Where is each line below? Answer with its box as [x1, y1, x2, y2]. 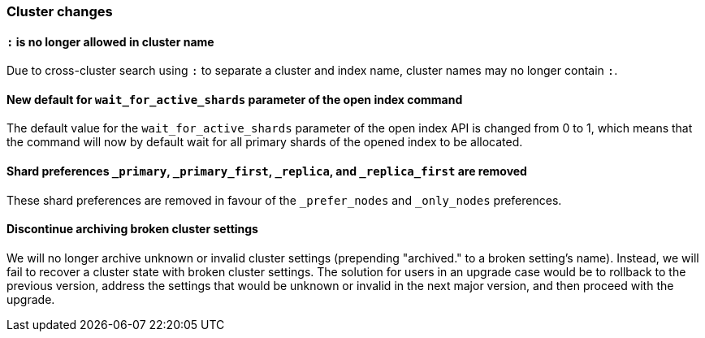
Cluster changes [6, 3, 113, 19]
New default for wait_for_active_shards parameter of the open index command [6, 92, 463, 106]
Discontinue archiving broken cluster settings [6, 222, 258, 236]
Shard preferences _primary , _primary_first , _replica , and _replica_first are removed [6, 164, 527, 179]
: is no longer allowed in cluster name [6, 34, 214, 49]
